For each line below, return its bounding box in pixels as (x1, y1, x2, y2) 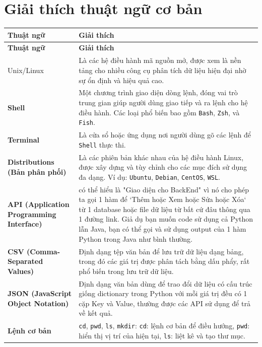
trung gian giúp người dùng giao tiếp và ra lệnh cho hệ (79, 97, 248, 107)
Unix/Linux (8, 64, 44, 75)
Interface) (8, 219, 42, 229)
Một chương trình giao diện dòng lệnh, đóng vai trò (79, 87, 238, 98)
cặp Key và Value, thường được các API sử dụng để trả (79, 298, 250, 308)
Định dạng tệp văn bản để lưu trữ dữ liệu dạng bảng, (79, 246, 244, 256)
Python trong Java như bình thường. (79, 233, 192, 244)
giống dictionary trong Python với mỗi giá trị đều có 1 (79, 288, 247, 299)
